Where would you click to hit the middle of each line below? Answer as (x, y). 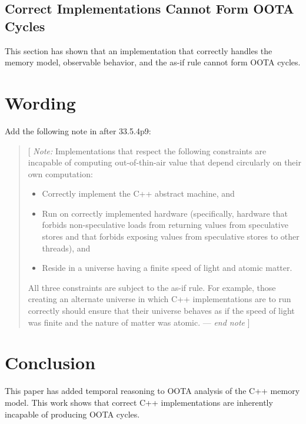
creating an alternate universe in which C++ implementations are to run (159, 299)
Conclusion (50, 362)
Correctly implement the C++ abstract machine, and (138, 193)
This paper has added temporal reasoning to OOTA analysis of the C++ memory (152, 391)
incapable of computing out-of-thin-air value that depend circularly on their (164, 162)
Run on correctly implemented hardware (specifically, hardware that (165, 213)
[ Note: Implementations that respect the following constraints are (147, 150)
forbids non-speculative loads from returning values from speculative (165, 225)
